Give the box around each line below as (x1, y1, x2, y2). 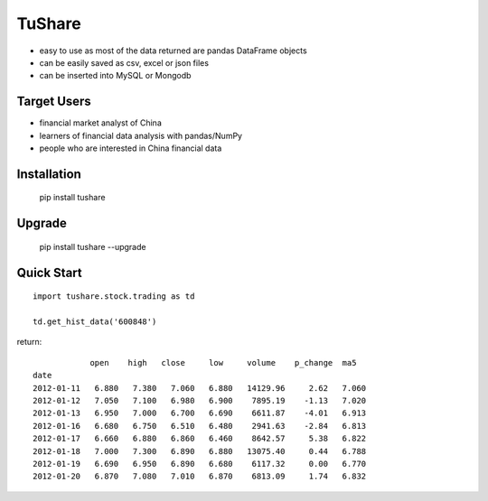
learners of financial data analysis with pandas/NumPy (39, 130, 243, 141)
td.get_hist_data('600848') (33, 317, 157, 327)
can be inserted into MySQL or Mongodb (39, 70, 192, 81)
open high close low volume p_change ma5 (89, 357, 357, 367)
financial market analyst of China (39, 117, 162, 128)
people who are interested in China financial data (39, 143, 222, 153)
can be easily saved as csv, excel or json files (39, 57, 210, 68)
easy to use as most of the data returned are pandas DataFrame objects (39, 45, 307, 56)
